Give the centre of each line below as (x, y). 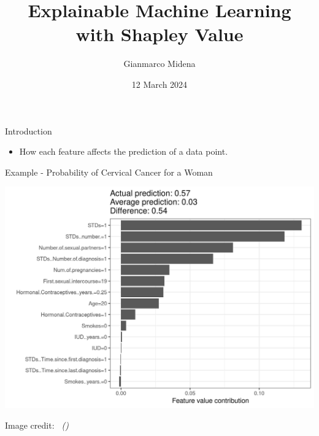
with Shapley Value (159, 34)
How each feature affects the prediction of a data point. (124, 151)
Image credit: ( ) (37, 425)
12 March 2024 (159, 84)
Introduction (29, 130)
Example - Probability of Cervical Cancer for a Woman (109, 172)
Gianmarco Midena (159, 64)
